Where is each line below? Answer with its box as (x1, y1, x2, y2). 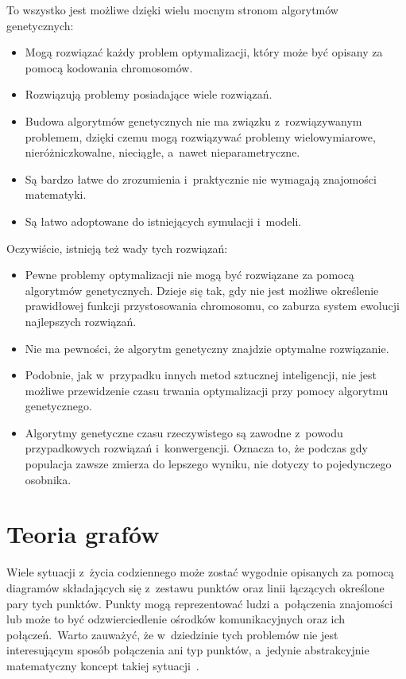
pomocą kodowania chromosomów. (25, 59, 193, 76)
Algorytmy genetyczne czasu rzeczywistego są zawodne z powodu (25, 424, 343, 440)
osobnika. (25, 471, 72, 487)
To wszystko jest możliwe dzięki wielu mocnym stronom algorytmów (6, 2, 338, 17)
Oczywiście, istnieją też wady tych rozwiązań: (6, 239, 228, 256)
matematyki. (25, 186, 87, 203)
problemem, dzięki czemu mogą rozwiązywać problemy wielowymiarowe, (25, 128, 376, 145)
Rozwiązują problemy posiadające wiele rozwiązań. (25, 86, 273, 103)
